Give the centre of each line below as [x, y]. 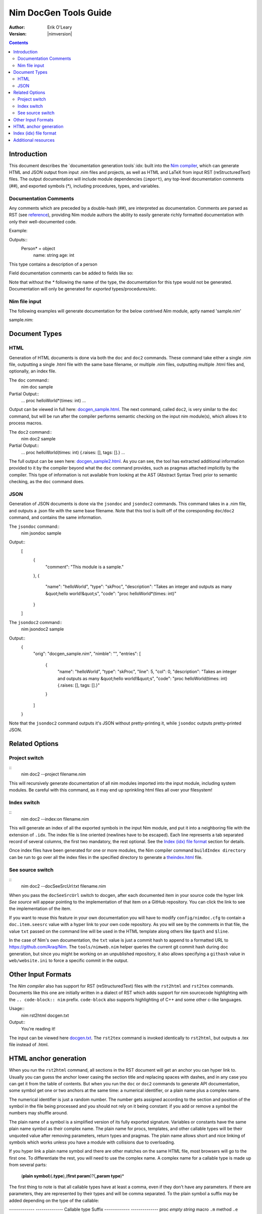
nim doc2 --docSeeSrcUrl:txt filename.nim [64, 886]
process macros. [26, 423]
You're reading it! [38, 1029]
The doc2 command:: [30, 432]
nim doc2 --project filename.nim [53, 774]
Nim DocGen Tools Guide [60, 13]
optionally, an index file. [33, 371]
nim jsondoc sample [41, 533]
